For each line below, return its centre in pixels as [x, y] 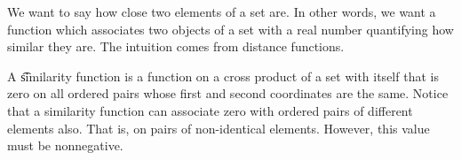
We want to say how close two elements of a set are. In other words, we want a [222, 11]
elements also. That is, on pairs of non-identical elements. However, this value [219, 128]
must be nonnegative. [65, 145]
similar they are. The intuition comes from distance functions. [176, 46]
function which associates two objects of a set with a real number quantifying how [230, 29]
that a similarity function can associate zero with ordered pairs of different [210, 110]
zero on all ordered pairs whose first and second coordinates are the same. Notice [228, 93]
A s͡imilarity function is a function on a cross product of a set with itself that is [223, 76]
